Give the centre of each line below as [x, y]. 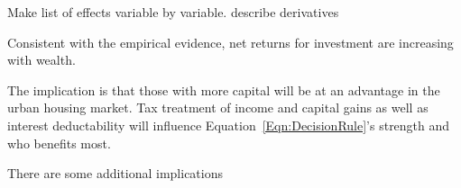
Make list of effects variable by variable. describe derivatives [173, 12]
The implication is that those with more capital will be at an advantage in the [224, 90]
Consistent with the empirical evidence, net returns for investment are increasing [230, 42]
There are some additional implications [115, 173]
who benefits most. [59, 143]
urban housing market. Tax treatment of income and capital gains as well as [218, 107]
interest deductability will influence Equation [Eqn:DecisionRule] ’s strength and [229, 125]
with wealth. [41, 60]
